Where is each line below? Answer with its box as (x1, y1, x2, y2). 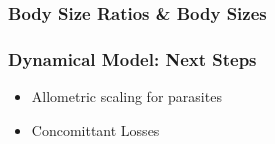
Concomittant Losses (31, 119, 160, 140)
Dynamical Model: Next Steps (8, 46, 257, 71)
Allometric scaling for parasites (31, 86, 222, 107)
